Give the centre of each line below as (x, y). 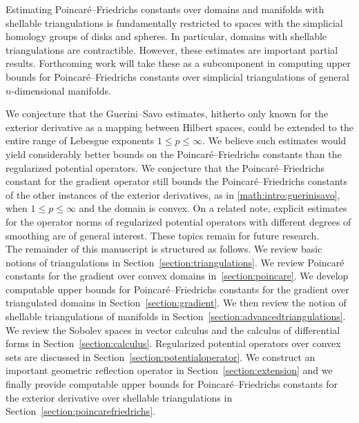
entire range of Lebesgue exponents (80, 140)
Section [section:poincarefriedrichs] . (80, 411)
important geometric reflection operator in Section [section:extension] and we (169, 370)
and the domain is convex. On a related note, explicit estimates (213, 208)
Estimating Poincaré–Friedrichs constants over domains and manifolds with (165, 9)
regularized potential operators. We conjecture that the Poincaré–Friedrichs (165, 167)
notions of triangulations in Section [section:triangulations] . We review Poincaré (175, 262)
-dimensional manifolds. (61, 90)
